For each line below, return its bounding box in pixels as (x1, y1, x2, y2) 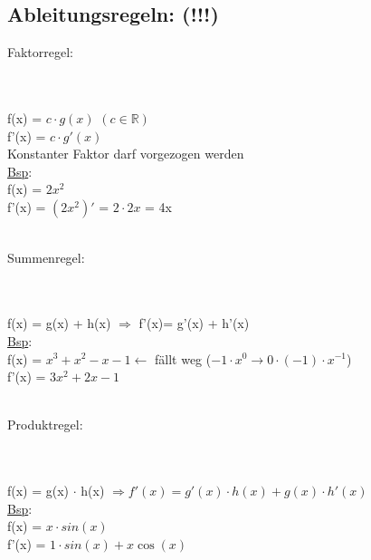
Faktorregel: (7, 43, 74, 62)
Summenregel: (7, 247, 85, 266)
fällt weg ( (154, 349, 212, 368)
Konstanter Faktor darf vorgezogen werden (7, 144, 244, 163)
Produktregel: (7, 415, 83, 434)
